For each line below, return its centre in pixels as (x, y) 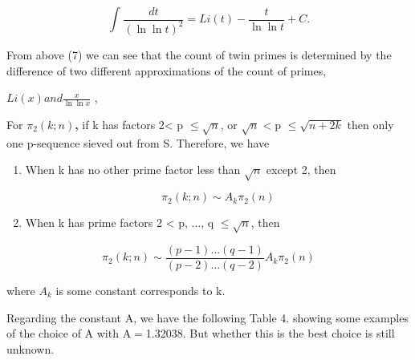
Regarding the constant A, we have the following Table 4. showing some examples (207, 317)
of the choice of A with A (69, 333)
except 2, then (301, 170)
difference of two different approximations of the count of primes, (167, 70)
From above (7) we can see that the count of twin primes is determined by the (199, 54)
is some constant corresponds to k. (140, 290)
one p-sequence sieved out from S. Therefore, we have (138, 142)
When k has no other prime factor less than (133, 170)
